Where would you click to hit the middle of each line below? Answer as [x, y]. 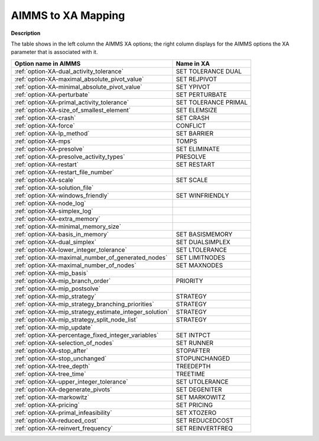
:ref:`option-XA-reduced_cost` [56, 420]
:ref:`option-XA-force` [45, 125]
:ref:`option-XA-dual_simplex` [56, 242]
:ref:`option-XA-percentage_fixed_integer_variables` [87, 335]
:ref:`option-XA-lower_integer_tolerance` [71, 249]
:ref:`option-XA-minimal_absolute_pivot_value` [78, 87]
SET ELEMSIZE [197, 110]
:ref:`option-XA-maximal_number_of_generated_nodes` [91, 257]
